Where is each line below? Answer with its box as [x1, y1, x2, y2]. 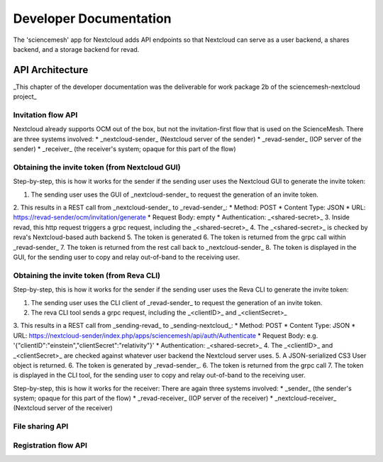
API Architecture [13, 64, 89, 76]
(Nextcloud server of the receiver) [13, 404, 113, 412]
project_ [13, 92, 37, 101]
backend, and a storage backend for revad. [13, 45, 140, 53]
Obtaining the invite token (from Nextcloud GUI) [13, 162, 181, 172]
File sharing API [13, 422, 69, 431]
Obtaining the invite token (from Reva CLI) [13, 270, 161, 280]
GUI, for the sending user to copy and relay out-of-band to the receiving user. [13, 253, 240, 262]
